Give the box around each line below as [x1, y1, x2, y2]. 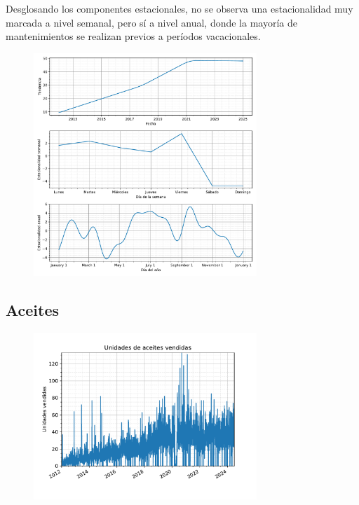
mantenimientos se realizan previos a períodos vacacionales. [6, 29, 261, 43]
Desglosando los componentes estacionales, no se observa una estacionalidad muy [6, 1, 353, 15]
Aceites [6, 298, 60, 320]
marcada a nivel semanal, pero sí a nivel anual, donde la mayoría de [6, 15, 297, 29]
